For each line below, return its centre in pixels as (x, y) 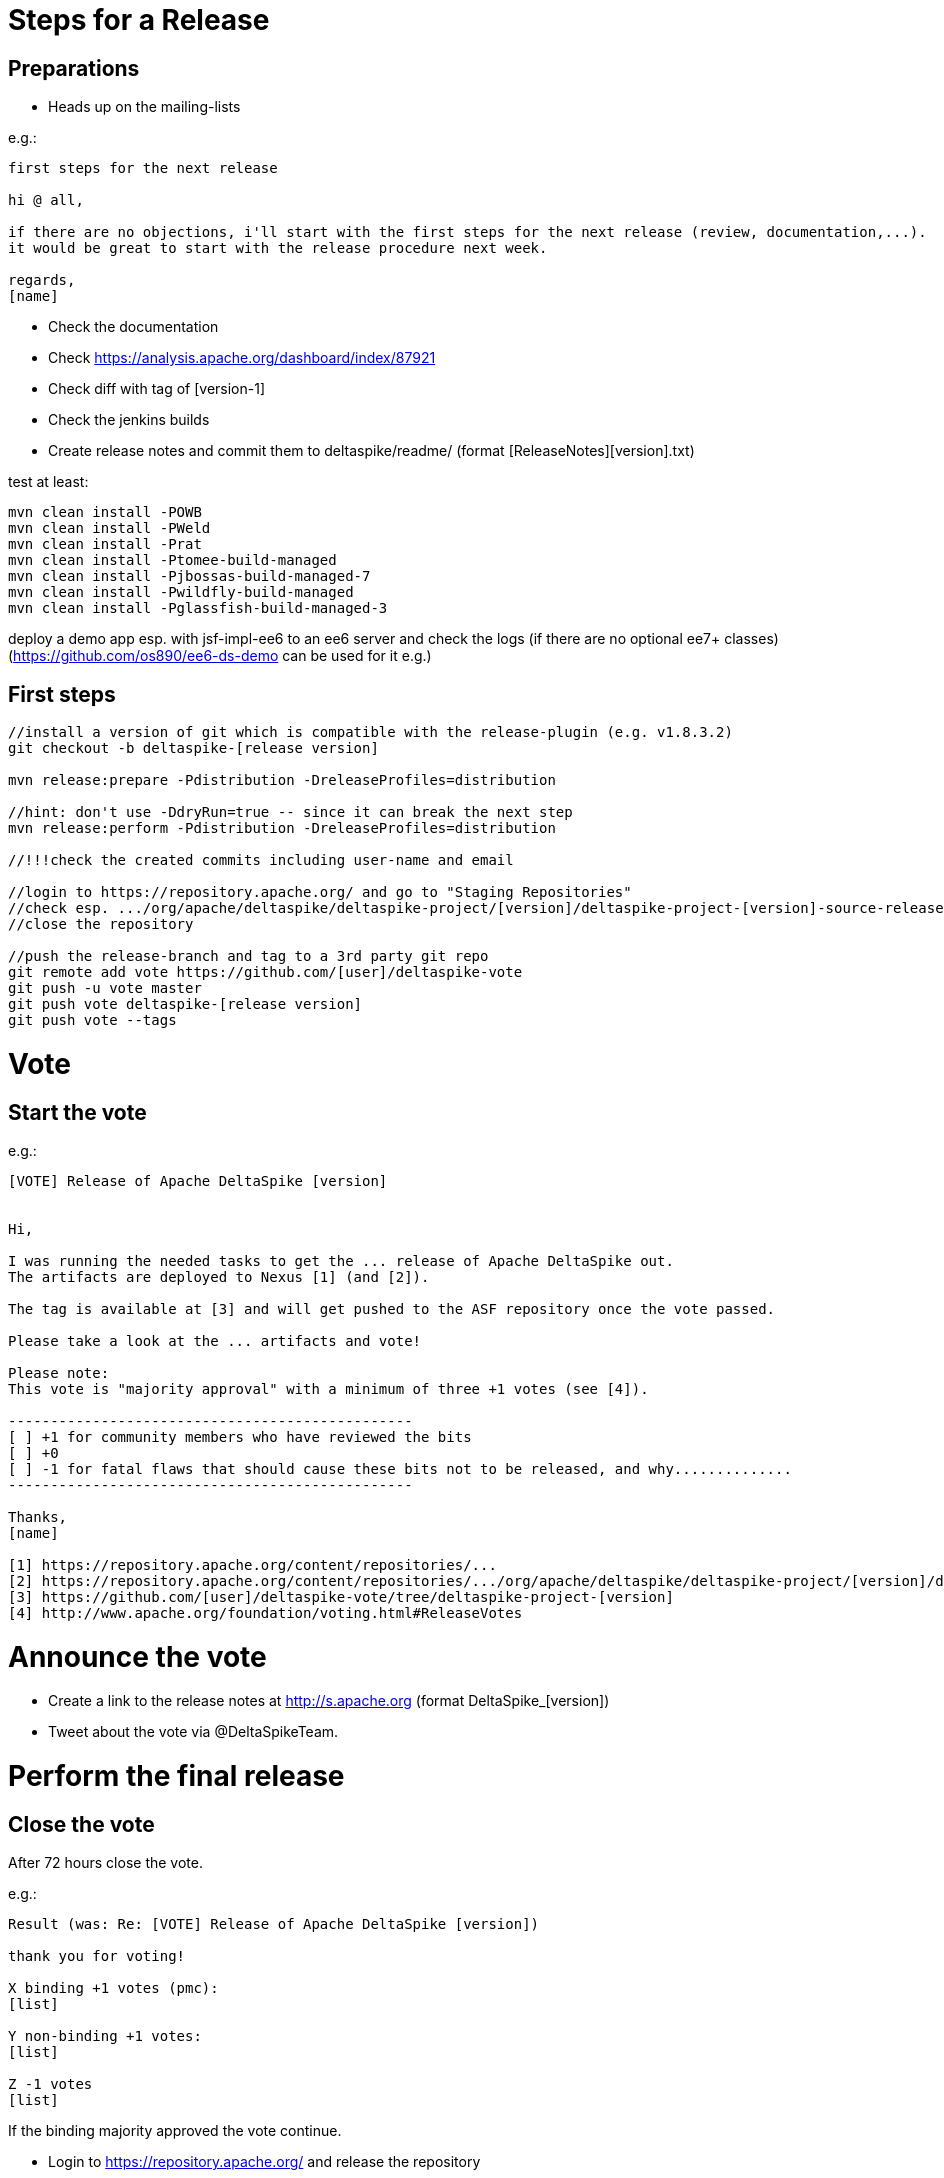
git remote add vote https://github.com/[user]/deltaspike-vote (265, 972)
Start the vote (77, 1112)
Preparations (74, 68)
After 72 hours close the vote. (105, 1863)
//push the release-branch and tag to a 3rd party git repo (248, 956)
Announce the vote (137, 1656)
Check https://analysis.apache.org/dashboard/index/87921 (242, 358)
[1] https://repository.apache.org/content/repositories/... (252, 1564)
